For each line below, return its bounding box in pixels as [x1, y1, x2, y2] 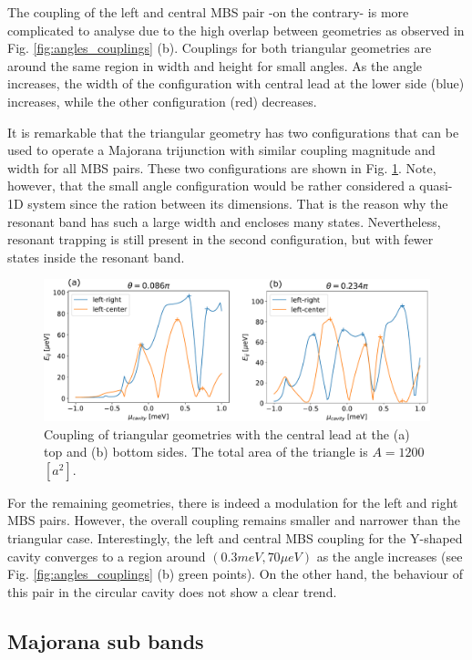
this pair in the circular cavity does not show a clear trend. [7, 582, 337, 601]
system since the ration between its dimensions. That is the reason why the [27, 193, 448, 212]
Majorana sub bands [7, 626, 204, 655]
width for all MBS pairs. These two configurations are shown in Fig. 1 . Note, [7, 158, 436, 177]
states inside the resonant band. [7, 247, 185, 266]
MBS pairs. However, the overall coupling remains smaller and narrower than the [7, 510, 460, 530]
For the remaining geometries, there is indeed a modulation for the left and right [7, 492, 458, 511]
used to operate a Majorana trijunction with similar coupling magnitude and [7, 140, 436, 160]
